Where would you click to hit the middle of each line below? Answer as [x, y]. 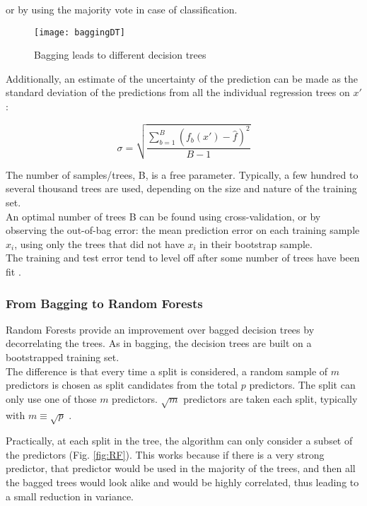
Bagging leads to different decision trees [120, 55]
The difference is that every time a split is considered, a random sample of [167, 371]
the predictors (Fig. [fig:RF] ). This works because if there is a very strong [165, 454]
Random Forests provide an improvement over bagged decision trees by [160, 329]
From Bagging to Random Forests [104, 303]
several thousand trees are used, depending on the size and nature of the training [181, 188]
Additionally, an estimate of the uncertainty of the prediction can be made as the [182, 78]
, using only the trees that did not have [99, 243]
